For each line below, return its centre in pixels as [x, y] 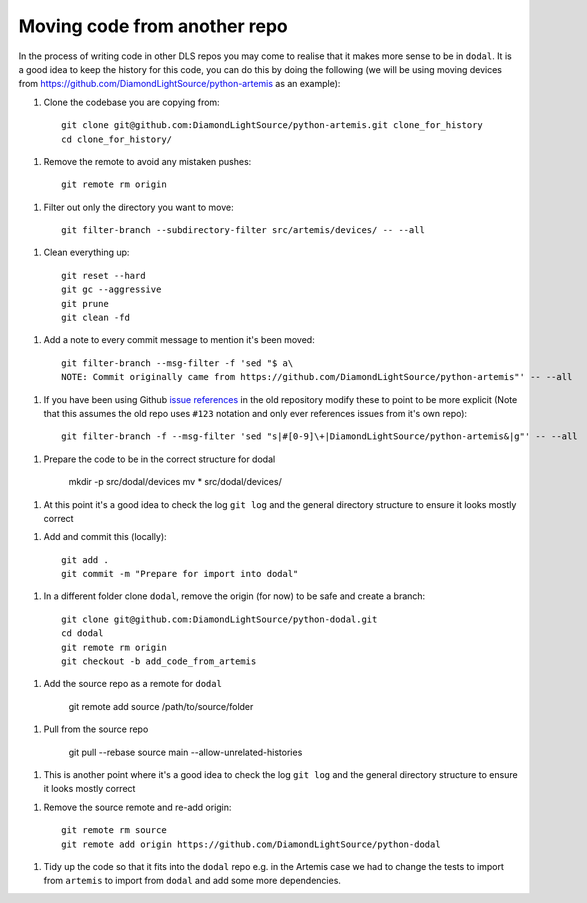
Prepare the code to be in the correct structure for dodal [159, 459]
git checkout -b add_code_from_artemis [159, 661]
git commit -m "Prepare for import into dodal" [180, 574]
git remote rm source [114, 830]
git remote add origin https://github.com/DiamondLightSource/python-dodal [251, 844]
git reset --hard [103, 275]
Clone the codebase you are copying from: [131, 102]
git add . [85, 559]
